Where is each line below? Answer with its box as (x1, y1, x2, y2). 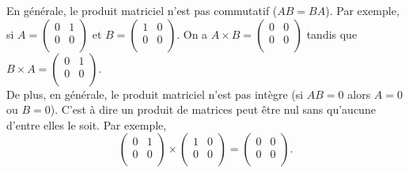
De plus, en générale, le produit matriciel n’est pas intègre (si (6, 85, 304, 102)
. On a (176, 25, 208, 42)
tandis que (306, 25, 358, 42)
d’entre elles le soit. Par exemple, (6, 116, 167, 133)
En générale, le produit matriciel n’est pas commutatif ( (6, 2, 278, 18)
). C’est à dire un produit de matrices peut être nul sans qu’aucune (50, 101, 376, 118)
